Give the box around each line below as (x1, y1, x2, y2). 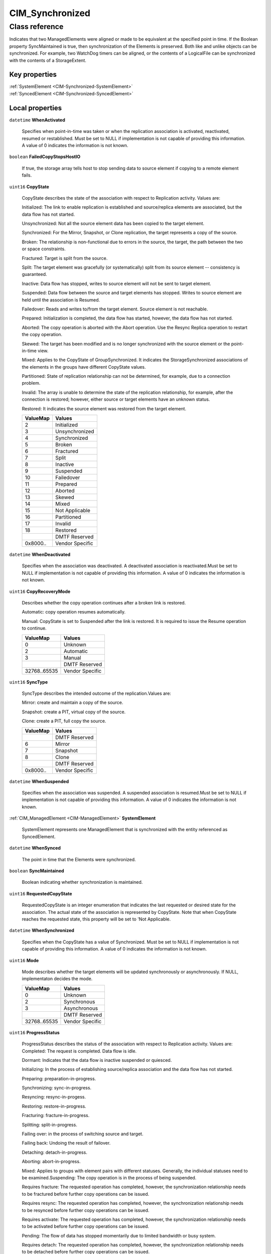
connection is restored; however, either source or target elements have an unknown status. (22, 396, 210, 402)
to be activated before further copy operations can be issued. (22, 1223, 150, 1229)
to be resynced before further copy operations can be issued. (22, 1207, 150, 1213)
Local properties (9, 103, 62, 112)
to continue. (22, 625, 47, 632)
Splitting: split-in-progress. (22, 1122, 77, 1128)
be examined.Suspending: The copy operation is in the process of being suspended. (22, 1174, 197, 1181)
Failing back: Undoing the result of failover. (22, 1140, 111, 1146)
